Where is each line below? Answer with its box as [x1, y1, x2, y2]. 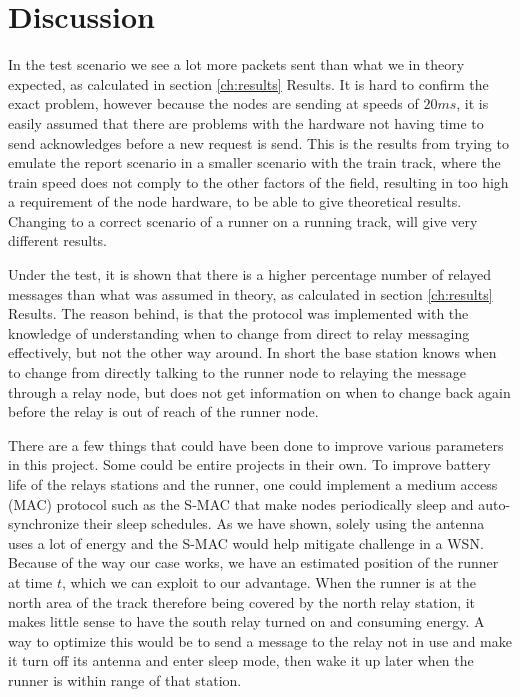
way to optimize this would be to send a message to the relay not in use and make [8, 630, 512, 651]
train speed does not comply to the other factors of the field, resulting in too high [8, 171, 509, 192]
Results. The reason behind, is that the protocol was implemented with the [8, 303, 469, 324]
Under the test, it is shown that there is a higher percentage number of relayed [8, 264, 492, 285]
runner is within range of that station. [8, 669, 242, 690]
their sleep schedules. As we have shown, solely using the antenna [83, 513, 485, 534]
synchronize [8, 513, 79, 534]
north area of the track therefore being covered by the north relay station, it [8, 591, 476, 612]
